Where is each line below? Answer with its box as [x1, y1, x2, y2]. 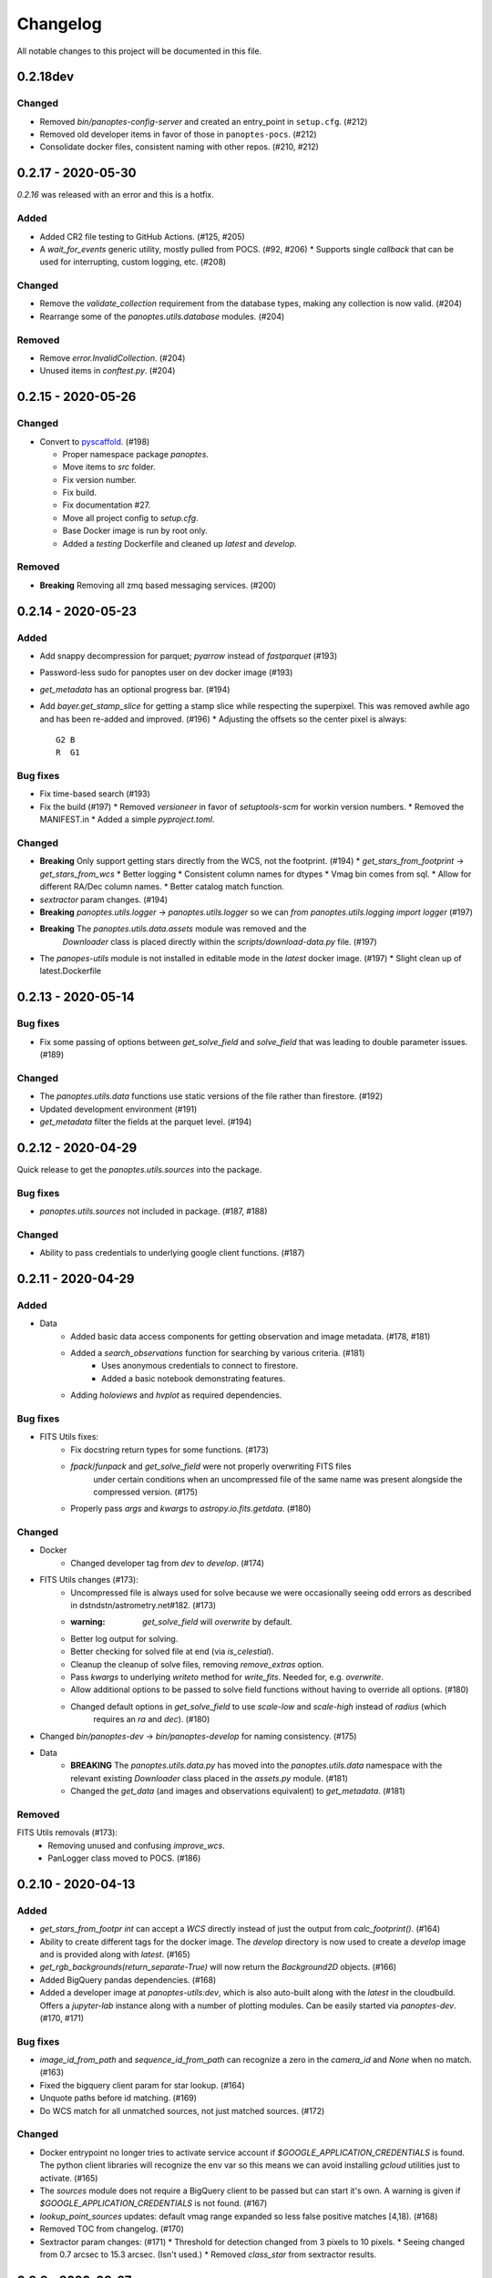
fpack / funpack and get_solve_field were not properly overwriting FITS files [70, 1461, 352, 1472]
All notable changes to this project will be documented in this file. [16, 46, 262, 56]
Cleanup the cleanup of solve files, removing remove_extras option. [70, 1658, 324, 1669]
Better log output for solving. [70, 1633, 179, 1644]
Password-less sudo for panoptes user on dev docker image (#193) [39, 667, 293, 678]
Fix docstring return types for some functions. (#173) [70, 1444, 269, 1455]
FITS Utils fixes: [39, 1431, 99, 1442]
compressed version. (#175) [93, 1486, 199, 1497]
